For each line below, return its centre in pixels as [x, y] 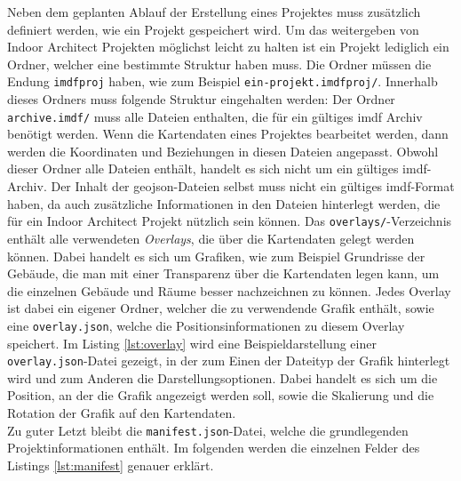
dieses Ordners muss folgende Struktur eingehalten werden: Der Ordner [201, 99]
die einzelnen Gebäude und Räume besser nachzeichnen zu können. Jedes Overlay [229, 290]
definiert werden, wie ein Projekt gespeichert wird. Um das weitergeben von [213, 29]
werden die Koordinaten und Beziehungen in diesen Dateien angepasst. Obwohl [223, 151]
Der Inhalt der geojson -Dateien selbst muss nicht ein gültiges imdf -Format [253, 186]
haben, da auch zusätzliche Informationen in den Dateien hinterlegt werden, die [224, 203]
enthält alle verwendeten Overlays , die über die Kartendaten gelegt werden [211, 238]
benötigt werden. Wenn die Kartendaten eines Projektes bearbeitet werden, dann [228, 134]
